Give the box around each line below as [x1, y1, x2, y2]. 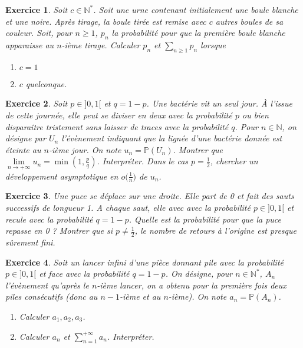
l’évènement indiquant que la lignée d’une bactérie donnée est [61, 132, 282, 144]
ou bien [242, 108, 269, 121]
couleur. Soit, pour [5, 26, 73, 39]
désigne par [5, 132, 46, 144]
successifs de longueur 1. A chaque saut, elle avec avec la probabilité [5, 201, 251, 213]
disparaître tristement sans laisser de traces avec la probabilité [5, 120, 229, 132]
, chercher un [210, 155, 258, 167]
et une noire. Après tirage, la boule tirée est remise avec [5, 15, 206, 27]
